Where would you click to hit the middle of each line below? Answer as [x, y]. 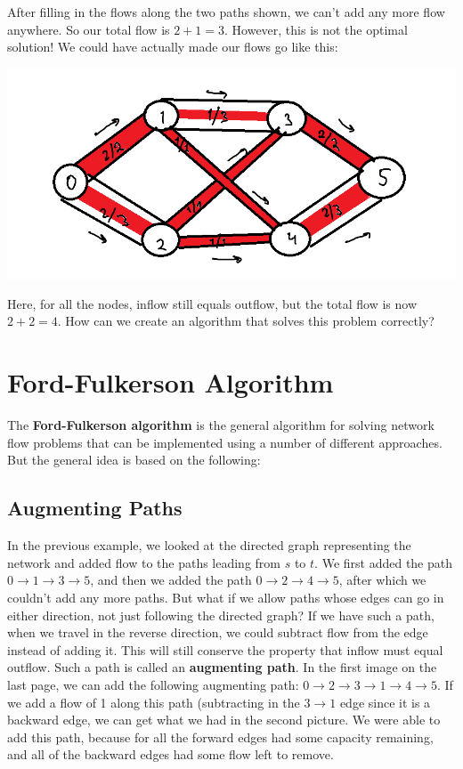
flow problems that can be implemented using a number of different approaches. [225, 442]
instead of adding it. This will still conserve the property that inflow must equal [225, 649]
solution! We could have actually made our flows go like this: [173, 47]
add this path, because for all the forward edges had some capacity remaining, [220, 737]
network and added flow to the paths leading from [144, 562]
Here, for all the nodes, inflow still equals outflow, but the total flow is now [212, 303]
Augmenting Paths [95, 508]
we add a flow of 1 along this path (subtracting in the [154, 702]
